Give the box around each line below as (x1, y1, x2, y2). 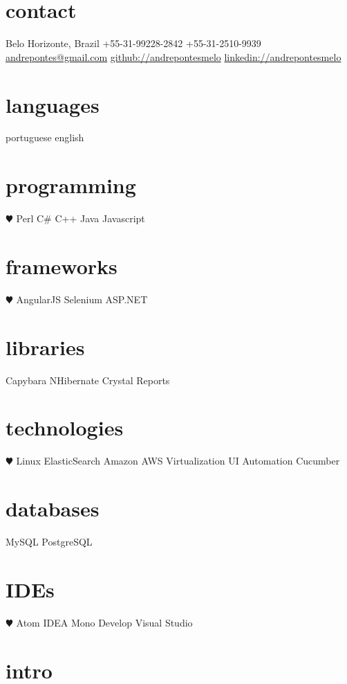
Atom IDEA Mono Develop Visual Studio (16, 615, 193, 629)
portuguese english (6, 130, 84, 145)
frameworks (6, 251, 118, 280)
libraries (6, 332, 85, 361)
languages (6, 90, 100, 118)
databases (6, 494, 100, 523)
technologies (6, 413, 124, 442)
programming (6, 171, 136, 199)
